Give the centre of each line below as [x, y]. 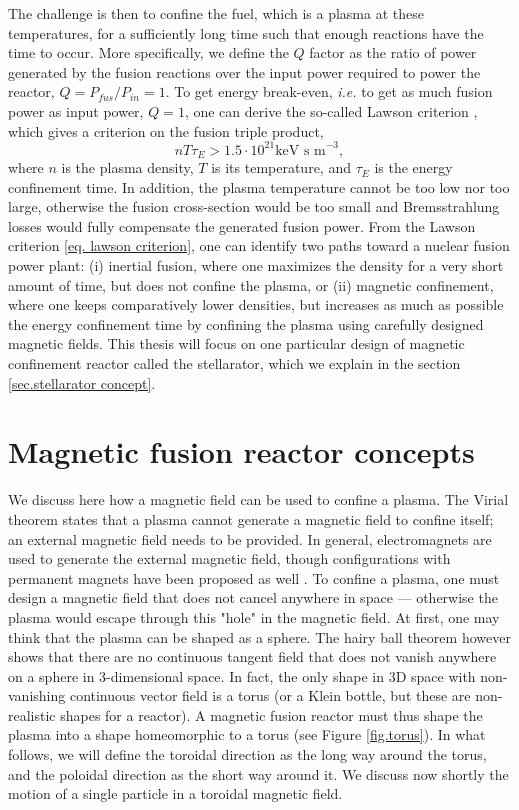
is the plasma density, [127, 167]
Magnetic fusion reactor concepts [241, 451]
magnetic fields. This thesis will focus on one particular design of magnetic [236, 343]
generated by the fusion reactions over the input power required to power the [244, 71]
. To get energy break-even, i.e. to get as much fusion [329, 91]
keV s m [300, 150]
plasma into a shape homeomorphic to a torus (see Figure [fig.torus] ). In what [247, 734]
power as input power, [76, 110]
